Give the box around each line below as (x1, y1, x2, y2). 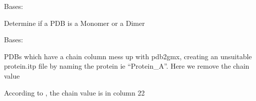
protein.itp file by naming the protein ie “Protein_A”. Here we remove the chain (4, 61, 250, 71)
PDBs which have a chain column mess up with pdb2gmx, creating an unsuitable (4, 51, 252, 61)
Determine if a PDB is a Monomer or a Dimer (4, 17, 145, 28)
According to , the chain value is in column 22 (4, 87, 145, 98)
